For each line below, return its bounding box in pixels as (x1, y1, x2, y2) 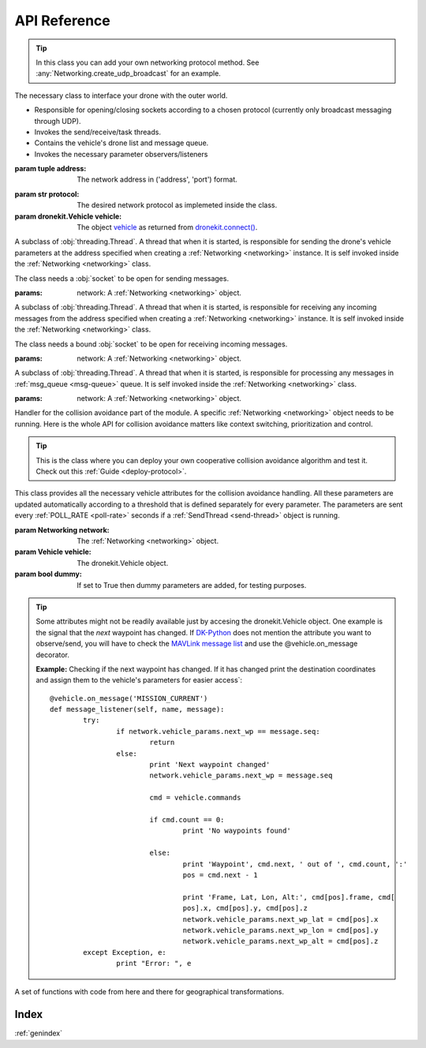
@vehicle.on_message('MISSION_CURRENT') (50, 694, 208, 702)
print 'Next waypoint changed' (149, 760, 271, 769)
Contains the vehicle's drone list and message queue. (34, 138, 209, 148)
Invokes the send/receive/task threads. (34, 127, 162, 137)
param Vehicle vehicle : (14, 547, 92, 556)
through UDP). (34, 116, 81, 125)
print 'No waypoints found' (182, 826, 291, 836)
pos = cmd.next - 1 (182, 870, 258, 879)
